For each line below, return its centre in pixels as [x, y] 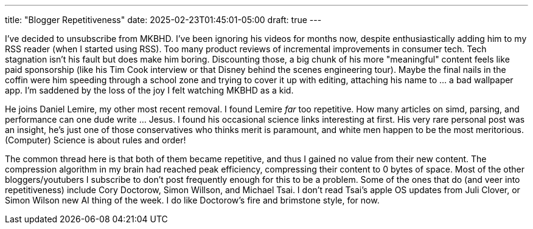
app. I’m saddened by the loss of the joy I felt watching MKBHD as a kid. [149, 90]
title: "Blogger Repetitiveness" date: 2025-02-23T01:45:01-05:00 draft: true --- [163, 20]
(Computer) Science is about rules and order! [96, 140]
